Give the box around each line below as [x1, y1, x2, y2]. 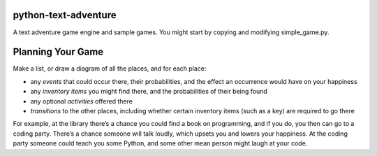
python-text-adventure [13, 9, 117, 21]
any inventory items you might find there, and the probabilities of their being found [30, 87, 268, 96]
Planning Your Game [13, 46, 104, 58]
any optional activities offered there [30, 97, 133, 105]
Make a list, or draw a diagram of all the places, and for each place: [13, 64, 207, 73]
